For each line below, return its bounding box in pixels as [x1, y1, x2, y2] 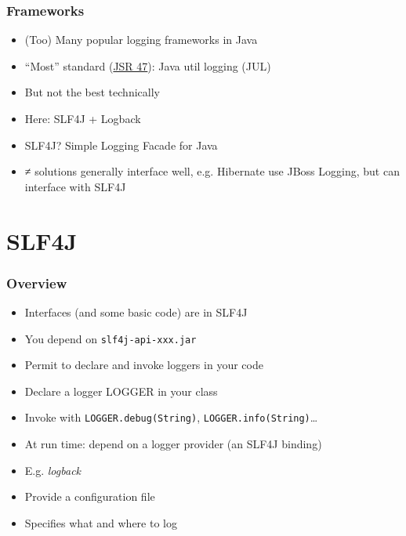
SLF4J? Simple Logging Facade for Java [24, 136, 218, 153]
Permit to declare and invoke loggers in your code [24, 357, 263, 373]
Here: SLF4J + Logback [24, 110, 141, 126]
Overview [6, 273, 67, 292]
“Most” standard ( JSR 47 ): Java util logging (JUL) [24, 57, 271, 74]
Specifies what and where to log [24, 514, 177, 531]
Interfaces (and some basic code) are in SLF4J [24, 303, 248, 320]
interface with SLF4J [24, 178, 126, 194]
